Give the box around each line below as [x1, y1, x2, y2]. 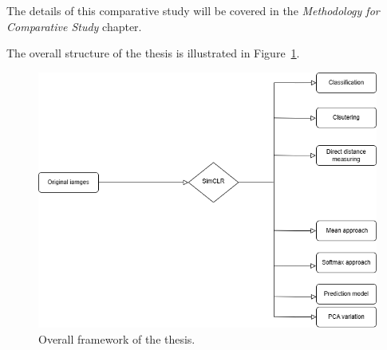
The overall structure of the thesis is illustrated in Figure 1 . [6, 45, 300, 61]
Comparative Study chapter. [6, 18, 142, 34]
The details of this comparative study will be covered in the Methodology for [6, 2, 380, 18]
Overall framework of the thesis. [38, 331, 195, 348]
